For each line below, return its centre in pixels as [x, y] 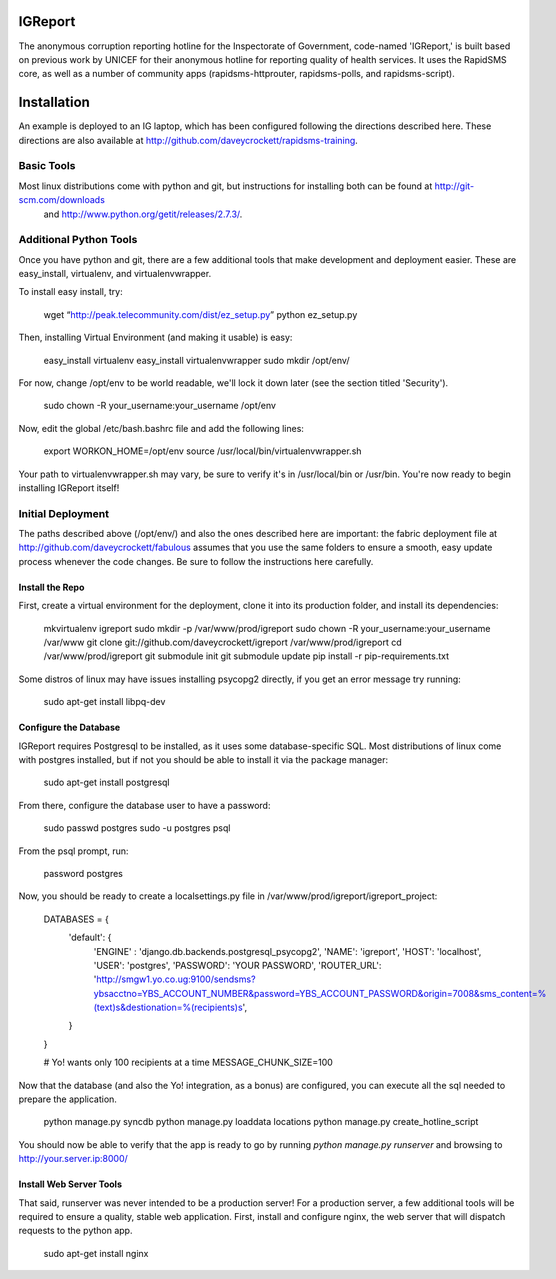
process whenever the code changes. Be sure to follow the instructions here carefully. [196, 561]
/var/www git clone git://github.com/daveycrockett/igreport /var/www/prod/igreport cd [222, 642]
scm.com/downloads [61, 200]
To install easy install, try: [71, 292]
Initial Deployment [64, 513]
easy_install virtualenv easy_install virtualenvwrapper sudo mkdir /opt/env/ [196, 360]
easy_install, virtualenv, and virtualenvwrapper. [115, 274]
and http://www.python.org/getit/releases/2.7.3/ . [143, 214]
